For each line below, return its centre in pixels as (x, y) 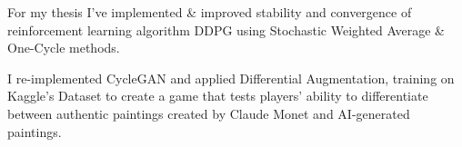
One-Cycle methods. (64, 48)
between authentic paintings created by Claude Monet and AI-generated (209, 113)
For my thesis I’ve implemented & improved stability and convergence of (210, 12)
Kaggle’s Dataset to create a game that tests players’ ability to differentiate (218, 96)
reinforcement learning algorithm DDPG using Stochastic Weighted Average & (226, 29)
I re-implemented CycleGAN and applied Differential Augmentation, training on (231, 78)
